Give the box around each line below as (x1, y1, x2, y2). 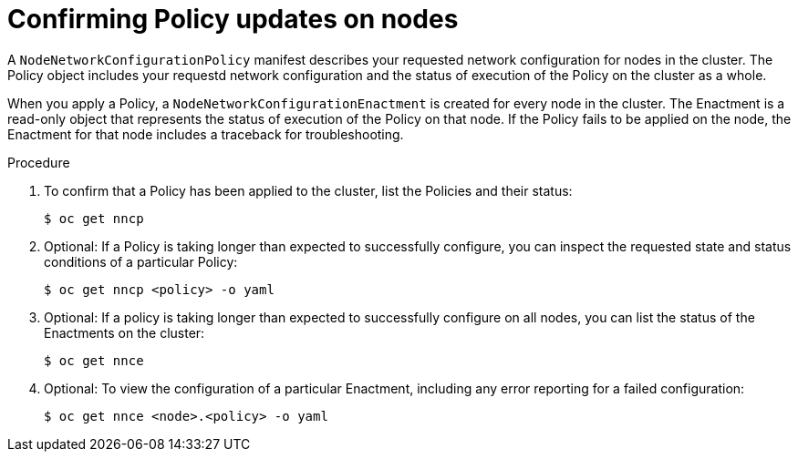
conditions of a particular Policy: (44, 253, 238, 270)
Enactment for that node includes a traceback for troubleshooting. (7, 126, 404, 142)
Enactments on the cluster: (44, 324, 205, 341)
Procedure (7, 154, 70, 170)
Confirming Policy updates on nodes (7, 4, 459, 35)
